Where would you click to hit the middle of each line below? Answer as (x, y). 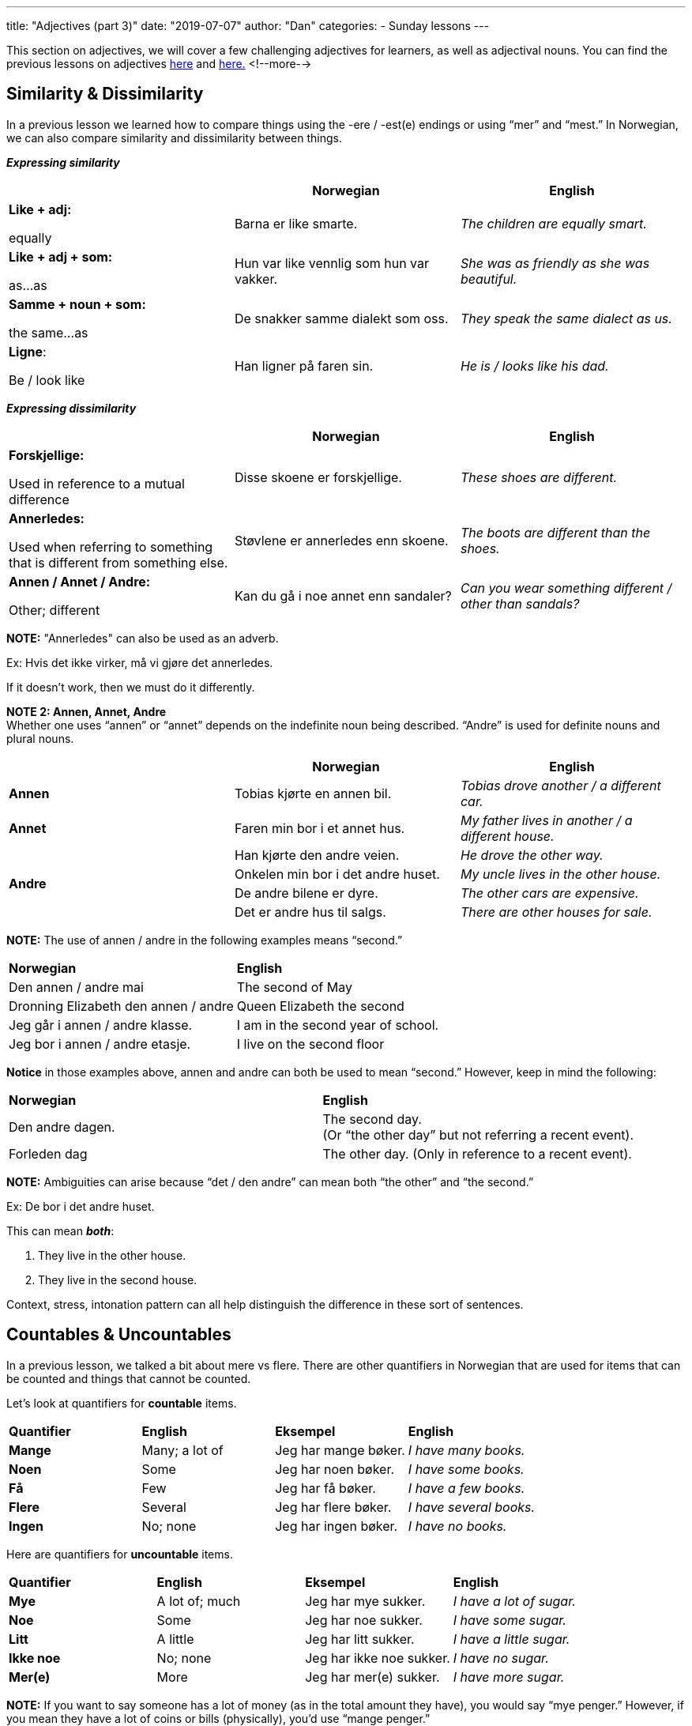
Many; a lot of (182, 1450)
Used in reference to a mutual (97, 483)
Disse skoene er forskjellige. (318, 477)
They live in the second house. (118, 1279)
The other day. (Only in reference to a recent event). (477, 1153)
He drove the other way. (532, 855)
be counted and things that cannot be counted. (129, 1378)
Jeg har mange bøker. (340, 1450)
